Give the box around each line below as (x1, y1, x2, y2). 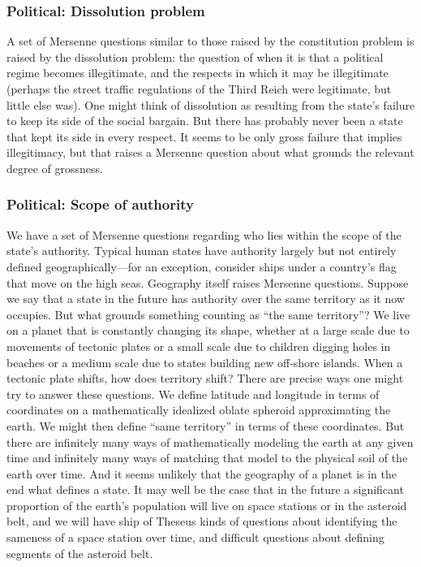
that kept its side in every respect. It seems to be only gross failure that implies (6, 128, 402, 145)
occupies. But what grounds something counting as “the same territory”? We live (6, 305, 410, 322)
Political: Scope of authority (6, 194, 194, 214)
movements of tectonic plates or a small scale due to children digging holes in (6, 337, 391, 354)
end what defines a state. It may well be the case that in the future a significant (6, 481, 404, 498)
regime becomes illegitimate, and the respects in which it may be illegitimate (6, 64, 389, 81)
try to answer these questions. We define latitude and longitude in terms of (6, 385, 380, 402)
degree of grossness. (6, 159, 103, 176)
